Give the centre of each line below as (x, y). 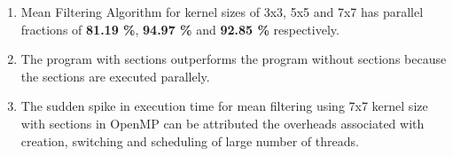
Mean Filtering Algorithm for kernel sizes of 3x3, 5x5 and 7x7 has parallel (222, 12)
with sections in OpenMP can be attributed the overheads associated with (223, 123)
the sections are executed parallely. (115, 76)
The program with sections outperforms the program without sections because (234, 59)
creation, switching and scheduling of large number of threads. (190, 140)
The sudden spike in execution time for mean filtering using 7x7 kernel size (224, 106)
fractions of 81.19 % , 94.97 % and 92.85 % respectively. (180, 29)
